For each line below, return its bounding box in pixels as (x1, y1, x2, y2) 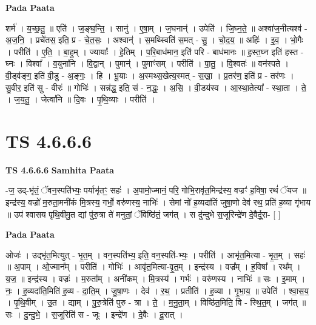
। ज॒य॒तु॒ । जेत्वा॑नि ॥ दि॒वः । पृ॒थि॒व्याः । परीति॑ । (5, 93, 155, 106)
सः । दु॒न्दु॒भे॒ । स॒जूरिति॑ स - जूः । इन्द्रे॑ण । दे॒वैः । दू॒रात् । (5, 307, 183, 320)
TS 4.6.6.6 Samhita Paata (5, 163, 115, 176)
